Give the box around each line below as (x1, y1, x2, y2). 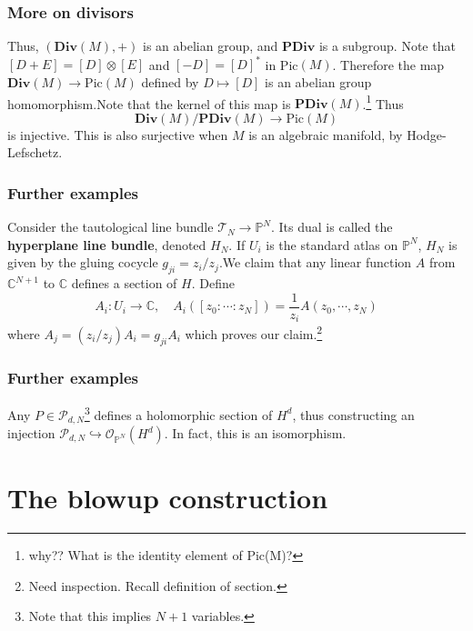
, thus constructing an (292, 405, 415, 424)
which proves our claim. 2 (185, 322, 323, 343)
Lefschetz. (7, 143, 63, 162)
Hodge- (407, 125, 447, 144)
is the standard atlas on (266, 235, 398, 254)
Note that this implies (28, 606, 152, 626)
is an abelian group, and (143, 36, 278, 55)
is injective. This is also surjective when (7, 125, 228, 144)
